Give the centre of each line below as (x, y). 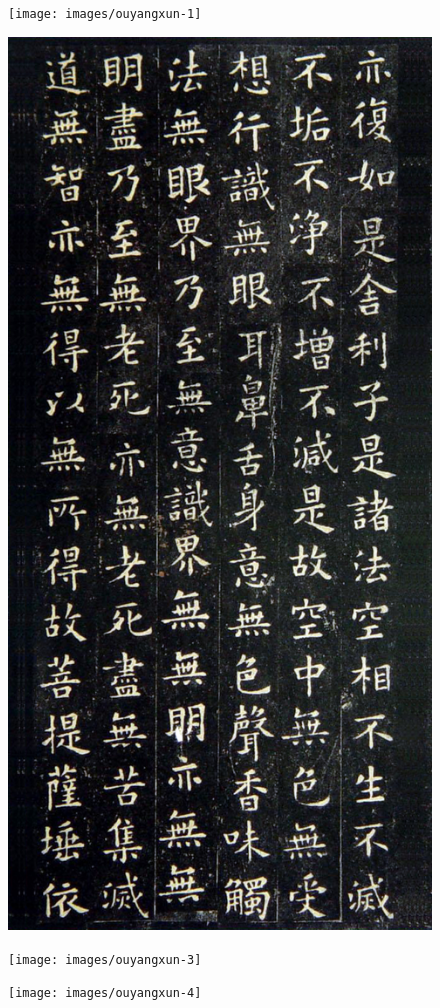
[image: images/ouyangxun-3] (105, 959)
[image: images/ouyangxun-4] (105, 993)
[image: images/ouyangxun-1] (105, 14)
